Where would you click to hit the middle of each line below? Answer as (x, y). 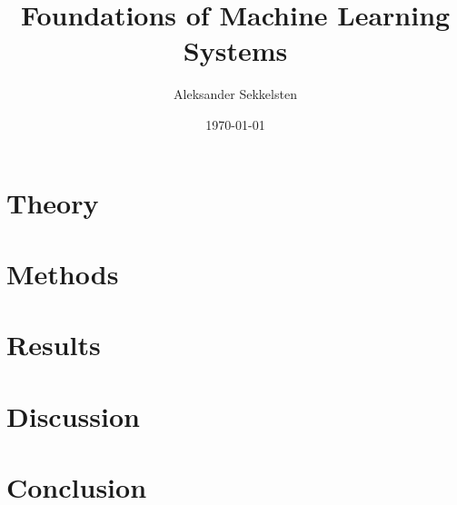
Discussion (73, 416)
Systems (235, 50)
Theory (53, 202)
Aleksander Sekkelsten (235, 94)
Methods (63, 273)
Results (54, 345)
